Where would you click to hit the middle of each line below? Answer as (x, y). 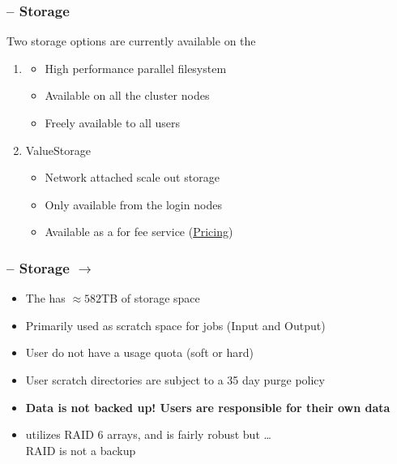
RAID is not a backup (81, 450)
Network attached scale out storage (132, 177)
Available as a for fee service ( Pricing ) (139, 232)
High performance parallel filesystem (136, 68)
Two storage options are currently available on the (131, 41)
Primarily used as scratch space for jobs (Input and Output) (175, 325)
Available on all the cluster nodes (127, 95)
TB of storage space (151, 298)
